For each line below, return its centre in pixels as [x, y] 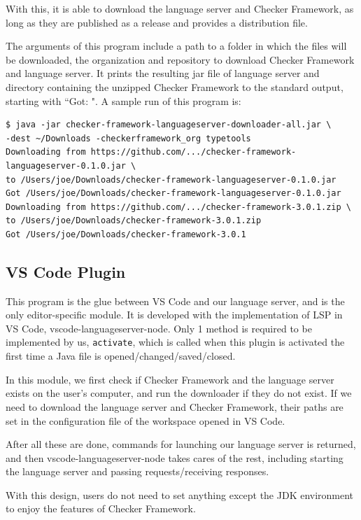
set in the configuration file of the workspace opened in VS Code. [146, 420]
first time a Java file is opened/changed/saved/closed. [121, 356]
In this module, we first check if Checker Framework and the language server [170, 379]
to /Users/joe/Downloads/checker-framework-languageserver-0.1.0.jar [171, 180]
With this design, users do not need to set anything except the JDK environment [180, 494]
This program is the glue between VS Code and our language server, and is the [175, 301]
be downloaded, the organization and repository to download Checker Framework [180, 59]
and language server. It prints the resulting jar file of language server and [163, 73]
